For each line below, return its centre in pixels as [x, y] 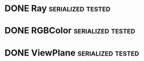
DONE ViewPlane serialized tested [72, 53]
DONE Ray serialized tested [58, 8]
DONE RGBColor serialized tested [70, 31]
